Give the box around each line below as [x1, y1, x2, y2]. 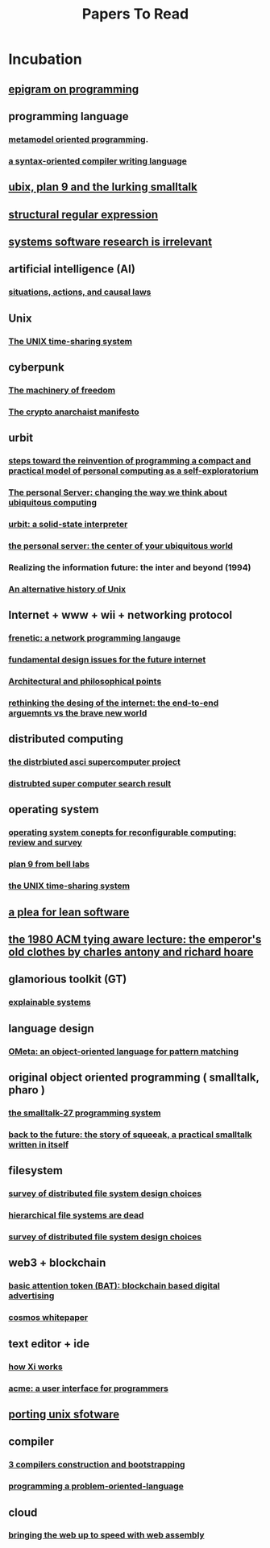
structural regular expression [8, 207, 159, 222]
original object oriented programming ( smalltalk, [8, 1071, 260, 1085]
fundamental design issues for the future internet [8, 654, 206, 665]
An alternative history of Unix [8, 583, 127, 595]
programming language [8, 110, 129, 123]
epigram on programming [8, 82, 139, 96]
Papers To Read [81, 5, 189, 23]
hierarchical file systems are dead [8, 1210, 144, 1221]
